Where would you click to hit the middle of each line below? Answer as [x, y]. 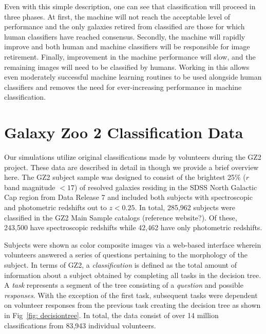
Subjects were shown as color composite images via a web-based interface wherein [133, 244]
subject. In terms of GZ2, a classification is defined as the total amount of [120, 265]
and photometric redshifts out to [55, 207]
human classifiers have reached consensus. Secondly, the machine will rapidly [125, 36]
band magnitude [30, 187]
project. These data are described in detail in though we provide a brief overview [131, 167]
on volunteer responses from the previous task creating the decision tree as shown [132, 305]
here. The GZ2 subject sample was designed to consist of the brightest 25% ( [125, 177]
